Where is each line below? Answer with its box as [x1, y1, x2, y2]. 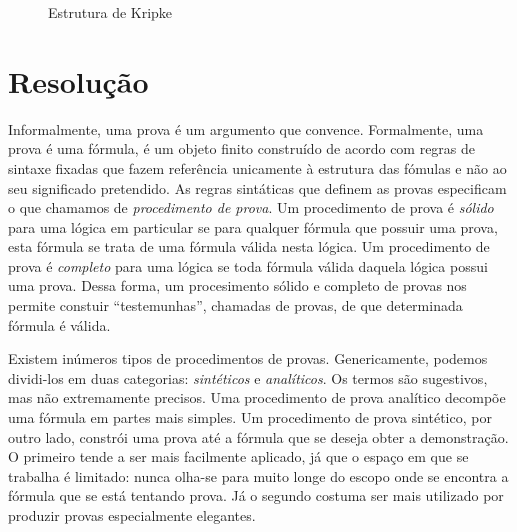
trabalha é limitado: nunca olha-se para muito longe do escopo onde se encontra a [8, 465, 509, 486]
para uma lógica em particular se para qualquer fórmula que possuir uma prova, [8, 216, 498, 237]
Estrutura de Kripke [48, 2, 173, 22]
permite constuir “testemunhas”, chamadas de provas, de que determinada [8, 295, 463, 316]
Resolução [8, 60, 149, 101]
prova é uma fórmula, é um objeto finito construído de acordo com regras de [8, 138, 476, 159]
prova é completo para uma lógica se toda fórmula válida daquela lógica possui [8, 255, 488, 276]
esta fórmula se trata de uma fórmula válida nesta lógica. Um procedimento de [8, 236, 490, 257]
